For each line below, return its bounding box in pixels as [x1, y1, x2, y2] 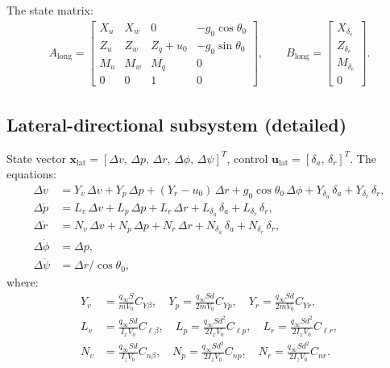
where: [6, 274, 39, 291]
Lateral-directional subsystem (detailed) [6, 111, 347, 136]
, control [226, 149, 268, 166]
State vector [6, 149, 66, 166]
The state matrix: [6, 2, 93, 18]
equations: [6, 165, 56, 182]
